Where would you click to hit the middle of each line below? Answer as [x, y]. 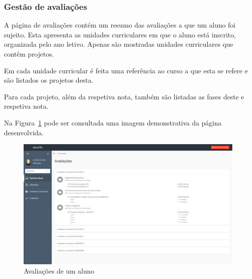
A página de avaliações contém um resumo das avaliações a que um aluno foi [120, 25]
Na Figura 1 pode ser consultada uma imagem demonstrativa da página [113, 122]
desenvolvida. [24, 132]
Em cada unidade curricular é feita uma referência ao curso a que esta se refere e [126, 70]
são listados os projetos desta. [49, 80]
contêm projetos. [29, 54]
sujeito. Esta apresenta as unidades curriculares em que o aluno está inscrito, [120, 34]
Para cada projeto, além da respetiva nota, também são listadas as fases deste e [124, 96]
